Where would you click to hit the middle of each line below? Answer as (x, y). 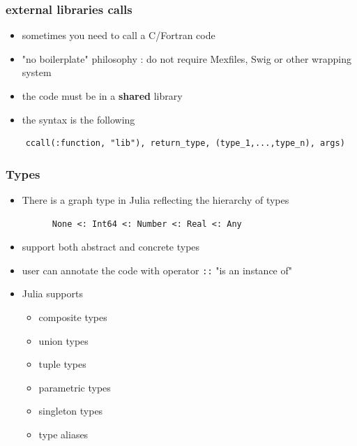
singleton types (71, 411)
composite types (73, 317)
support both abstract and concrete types (111, 247)
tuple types (62, 364)
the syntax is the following (78, 119)
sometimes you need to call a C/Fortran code (119, 35)
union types (63, 340)
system (37, 72)
